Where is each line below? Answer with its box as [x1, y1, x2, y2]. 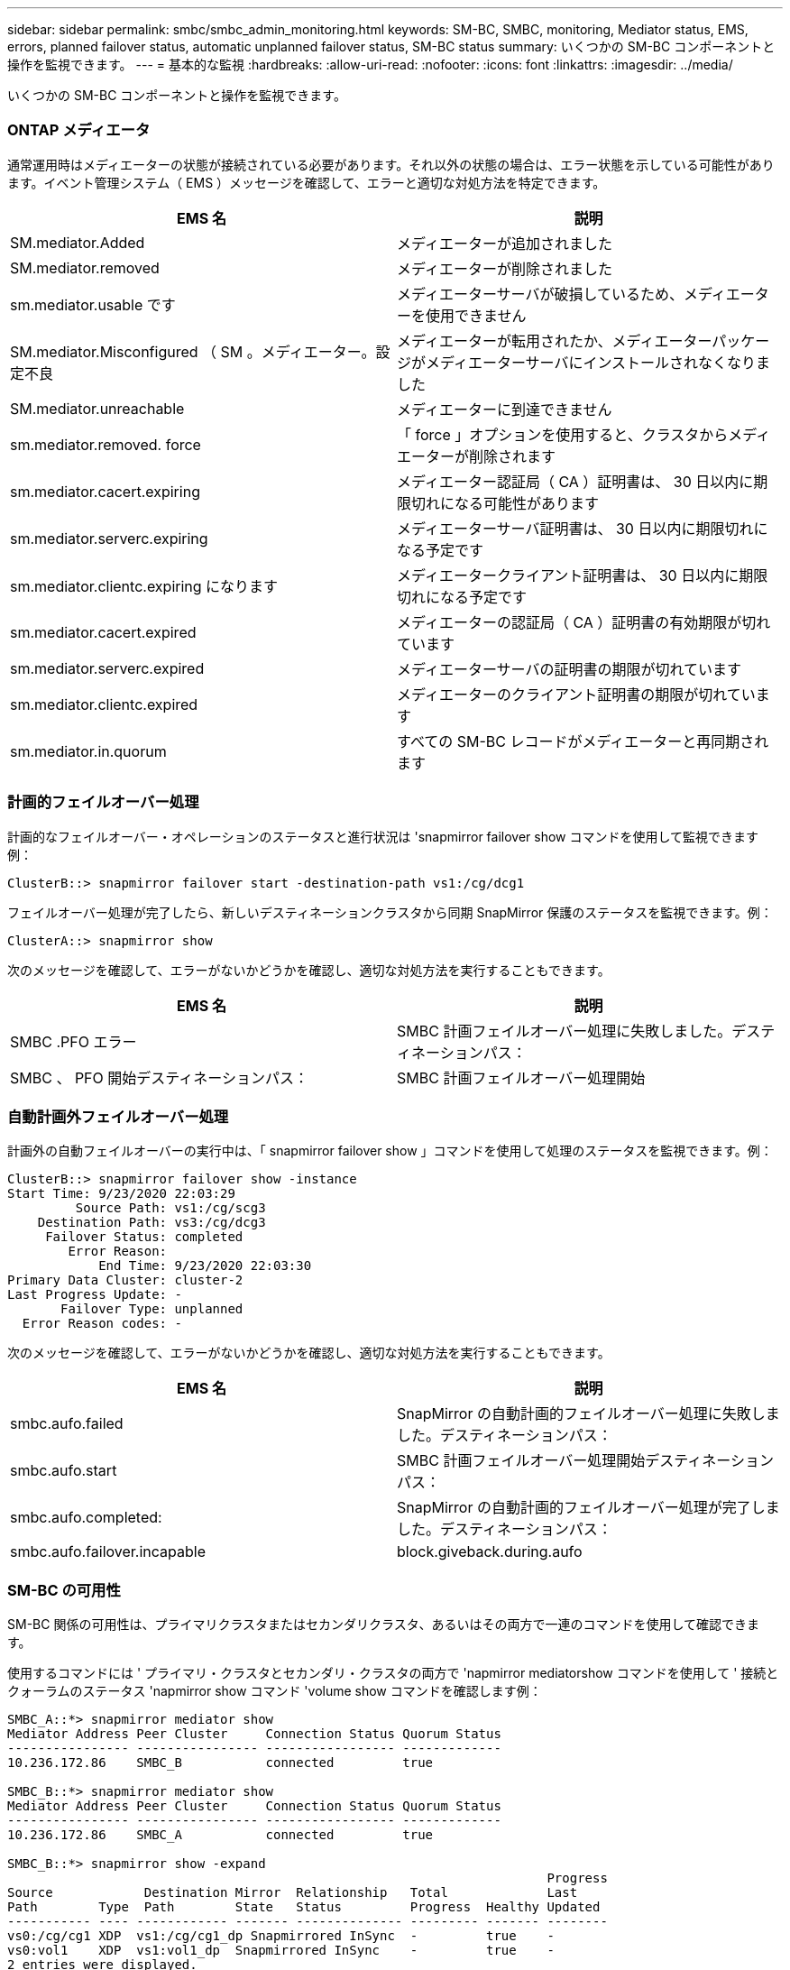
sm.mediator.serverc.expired [10, 658, 205, 677]
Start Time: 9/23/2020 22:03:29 [7, 1186, 235, 1201]
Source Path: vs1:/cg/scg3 [75, 1201, 266, 1216]
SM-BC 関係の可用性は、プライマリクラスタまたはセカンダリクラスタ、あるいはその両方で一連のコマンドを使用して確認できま [7, 1616, 759, 1632]
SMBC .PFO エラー [10, 1032, 137, 1051]
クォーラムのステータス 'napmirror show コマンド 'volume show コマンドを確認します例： [7, 1683, 542, 1698]
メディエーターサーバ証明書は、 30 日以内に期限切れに [397, 519, 768, 538]
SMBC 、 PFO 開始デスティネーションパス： [10, 1068, 308, 1087]
